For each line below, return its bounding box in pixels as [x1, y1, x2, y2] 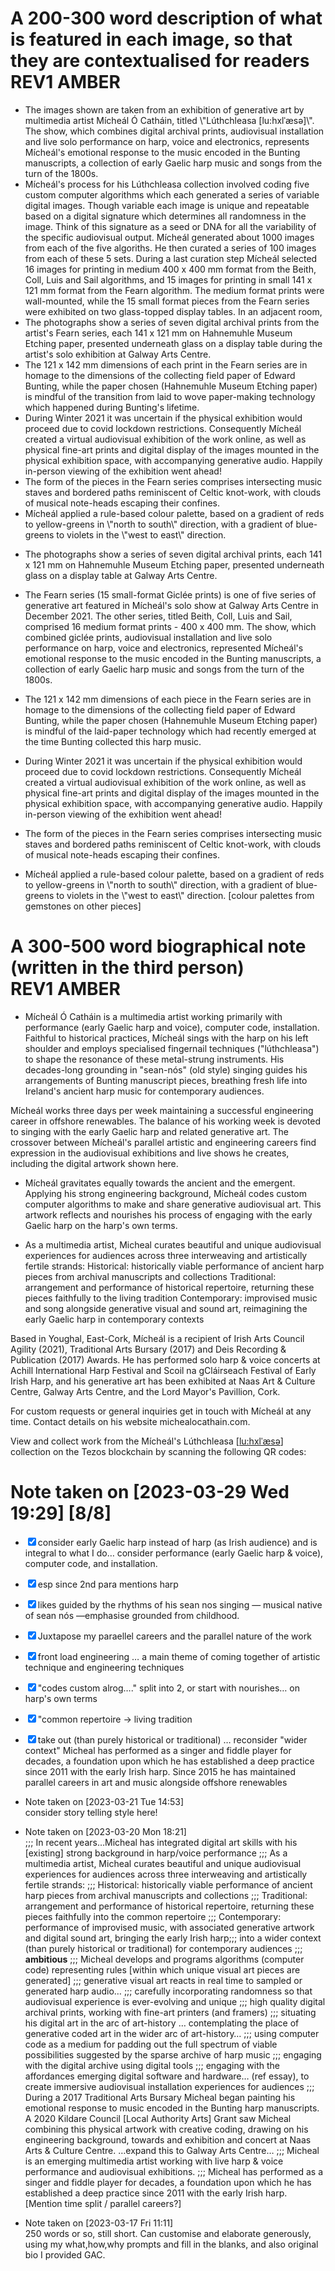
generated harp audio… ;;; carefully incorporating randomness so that [24, 1985, 313, 1997]
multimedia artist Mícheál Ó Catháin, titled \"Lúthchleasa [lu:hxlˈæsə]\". [24, 114, 315, 126]
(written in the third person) [10, 957, 245, 979]
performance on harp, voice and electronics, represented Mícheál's [24, 642, 304, 654]
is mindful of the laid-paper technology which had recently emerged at [24, 725, 317, 737]
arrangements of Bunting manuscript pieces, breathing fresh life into [24, 1074, 308, 1086]
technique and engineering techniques [24, 1661, 185, 1673]
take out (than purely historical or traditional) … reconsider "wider [37, 1733, 308, 1746]
